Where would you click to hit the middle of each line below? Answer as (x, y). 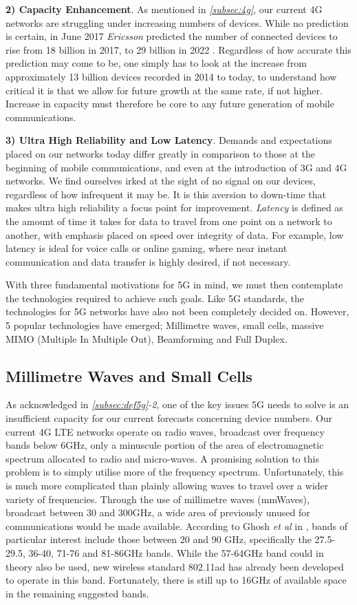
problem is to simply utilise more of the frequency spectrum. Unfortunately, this (175, 472)
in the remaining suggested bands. (77, 593)
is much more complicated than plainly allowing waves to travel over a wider (167, 486)
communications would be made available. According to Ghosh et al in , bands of (176, 526)
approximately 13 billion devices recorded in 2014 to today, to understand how (171, 76)
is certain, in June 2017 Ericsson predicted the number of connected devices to (172, 36)
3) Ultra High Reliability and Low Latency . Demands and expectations (169, 140)
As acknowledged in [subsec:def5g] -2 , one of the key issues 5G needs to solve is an (177, 404)
